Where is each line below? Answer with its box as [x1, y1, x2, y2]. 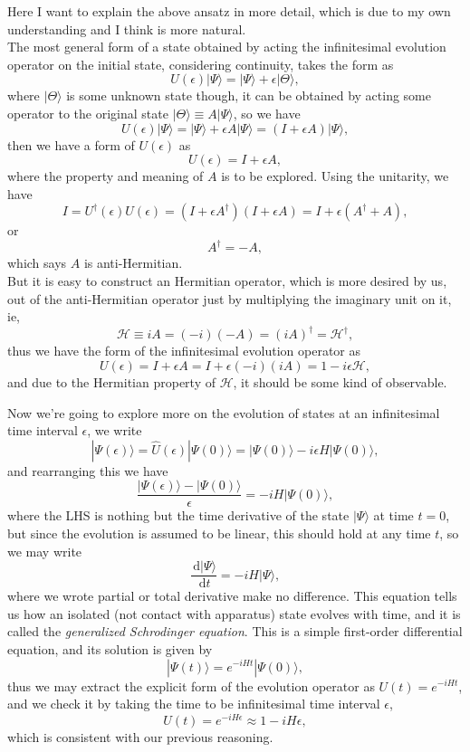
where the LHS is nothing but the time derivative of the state [7, 506, 350, 525]
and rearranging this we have [7, 461, 168, 480]
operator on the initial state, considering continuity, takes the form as [7, 54, 394, 73]
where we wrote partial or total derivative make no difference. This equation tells [7, 586, 457, 605]
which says [7, 253, 67, 272]
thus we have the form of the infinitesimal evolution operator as [7, 341, 361, 360]
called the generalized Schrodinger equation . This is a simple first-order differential [7, 622, 463, 641]
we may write [7, 541, 82, 560]
